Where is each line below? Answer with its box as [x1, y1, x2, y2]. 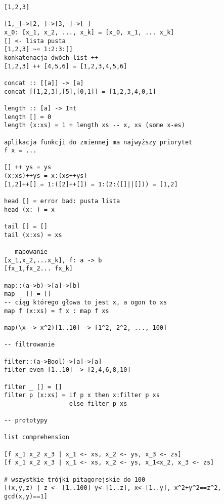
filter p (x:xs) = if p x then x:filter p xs [4, 392, 160, 399]
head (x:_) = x [4, 206, 55, 213]
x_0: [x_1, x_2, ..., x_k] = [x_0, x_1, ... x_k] [4, 28, 174, 36]
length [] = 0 [4, 113, 52, 121]
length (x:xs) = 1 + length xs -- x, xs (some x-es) [4, 122, 185, 129]
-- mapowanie [4, 248, 48, 256]
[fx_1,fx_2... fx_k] [4, 265, 73, 273]
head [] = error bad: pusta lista [4, 198, 120, 205]
